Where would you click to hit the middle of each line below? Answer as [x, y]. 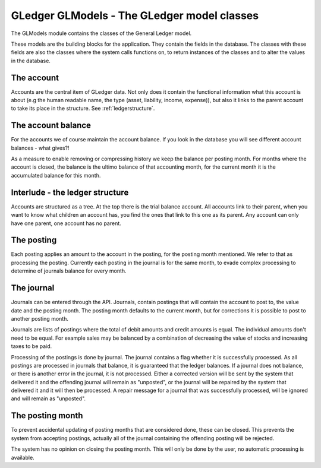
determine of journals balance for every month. [69, 271]
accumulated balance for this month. [56, 175]
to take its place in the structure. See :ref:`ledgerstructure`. [83, 108]
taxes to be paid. [32, 346]
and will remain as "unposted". [48, 399]
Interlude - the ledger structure [70, 192]
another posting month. [40, 318]
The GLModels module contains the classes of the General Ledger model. [101, 33]
